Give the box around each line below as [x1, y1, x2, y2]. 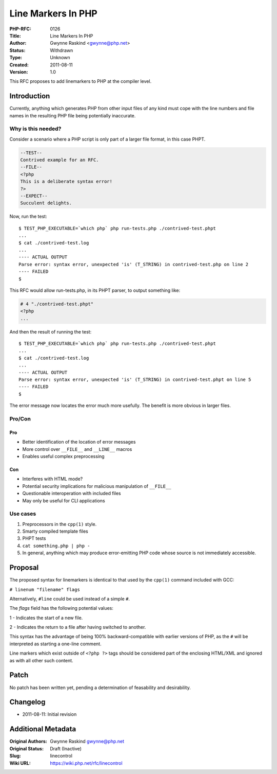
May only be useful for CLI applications [22, 497, 105, 504]
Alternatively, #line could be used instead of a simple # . [9, 595, 130, 602]
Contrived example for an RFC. [20, 157, 100, 163]
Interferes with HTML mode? [22, 476, 83, 482]
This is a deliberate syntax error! [20, 179, 113, 185]
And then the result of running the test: [9, 328, 92, 335]
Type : [9, 55, 23, 61]
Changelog [9, 698, 46, 707]
